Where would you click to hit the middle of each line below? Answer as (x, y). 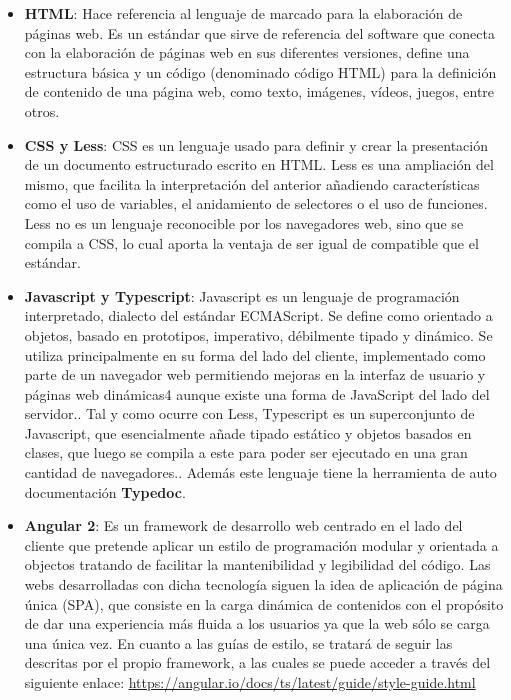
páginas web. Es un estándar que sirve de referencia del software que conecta (259, 32)
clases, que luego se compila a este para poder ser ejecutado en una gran (246, 452)
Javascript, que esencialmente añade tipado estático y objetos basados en (248, 432)
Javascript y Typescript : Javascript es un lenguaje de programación (242, 295)
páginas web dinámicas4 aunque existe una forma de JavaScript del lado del (257, 393)
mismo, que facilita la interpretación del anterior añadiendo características (252, 183)
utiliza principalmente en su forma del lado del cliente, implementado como (255, 354)
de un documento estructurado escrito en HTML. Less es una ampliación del (259, 164)
